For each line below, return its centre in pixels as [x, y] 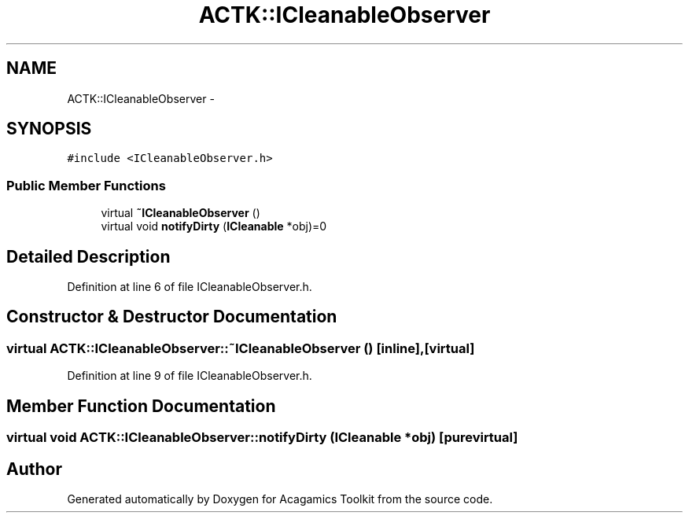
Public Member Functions [86, 185]
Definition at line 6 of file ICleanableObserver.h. [190, 287]
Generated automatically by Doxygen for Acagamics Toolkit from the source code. [280, 499]
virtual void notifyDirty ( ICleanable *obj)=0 [214, 226]
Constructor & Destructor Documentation [172, 317]
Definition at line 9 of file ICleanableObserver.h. [190, 376]
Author [34, 469]
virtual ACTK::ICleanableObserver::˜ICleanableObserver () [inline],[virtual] [241, 348]
